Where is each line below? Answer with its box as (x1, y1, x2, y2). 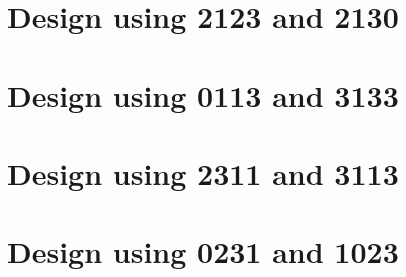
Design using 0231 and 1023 (7, 231, 399, 272)
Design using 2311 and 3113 (7, 152, 399, 193)
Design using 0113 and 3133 (7, 74, 399, 115)
